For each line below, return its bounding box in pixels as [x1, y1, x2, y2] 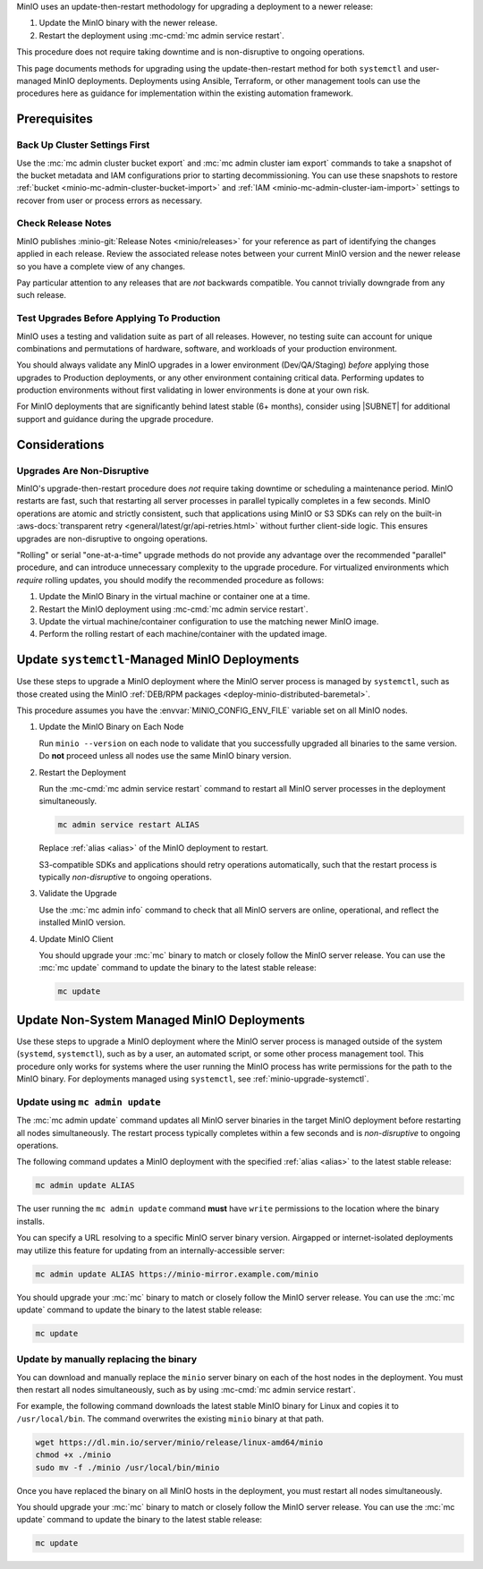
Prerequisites [16, 112, 93, 127]
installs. [16, 1216, 45, 1226]
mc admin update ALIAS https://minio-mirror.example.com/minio [35, 1268, 319, 1279]
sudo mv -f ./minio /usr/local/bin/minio [35, 1463, 220, 1472]
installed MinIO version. [38, 917, 126, 928]
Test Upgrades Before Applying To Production [16, 312, 221, 325]
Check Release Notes [16, 217, 112, 230]
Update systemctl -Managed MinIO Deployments [16, 652, 300, 667]
